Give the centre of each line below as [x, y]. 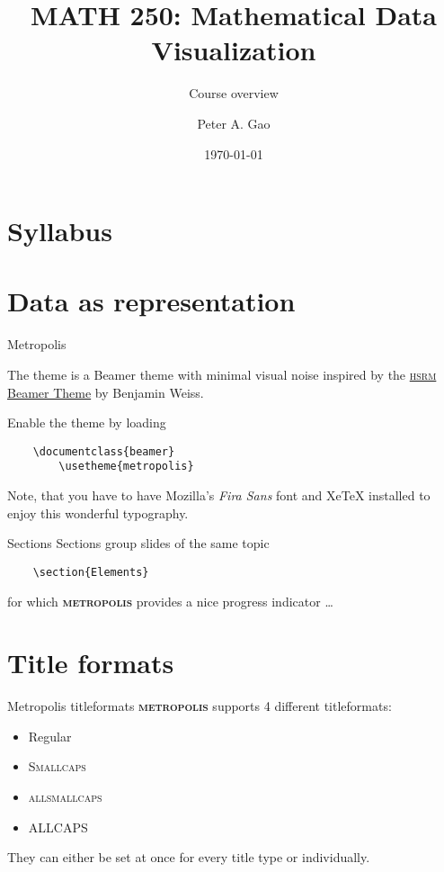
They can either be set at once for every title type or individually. [189, 857]
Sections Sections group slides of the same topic [138, 543]
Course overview [234, 93]
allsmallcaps [65, 797]
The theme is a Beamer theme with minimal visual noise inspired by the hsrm [222, 374]
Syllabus [60, 231]
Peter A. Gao [234, 123]
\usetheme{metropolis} [126, 467]
